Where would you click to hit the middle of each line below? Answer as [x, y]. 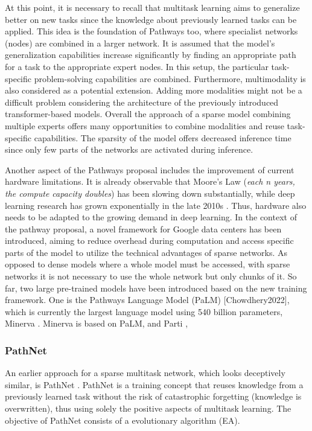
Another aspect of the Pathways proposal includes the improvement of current [150, 169]
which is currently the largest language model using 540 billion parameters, [144, 311]
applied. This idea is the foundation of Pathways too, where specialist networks [151, 31]
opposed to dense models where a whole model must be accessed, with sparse [148, 264]
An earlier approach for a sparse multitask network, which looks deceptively [145, 373]
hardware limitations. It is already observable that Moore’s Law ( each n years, [150, 181]
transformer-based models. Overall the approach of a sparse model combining [148, 114]
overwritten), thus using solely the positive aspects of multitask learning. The [148, 408]
